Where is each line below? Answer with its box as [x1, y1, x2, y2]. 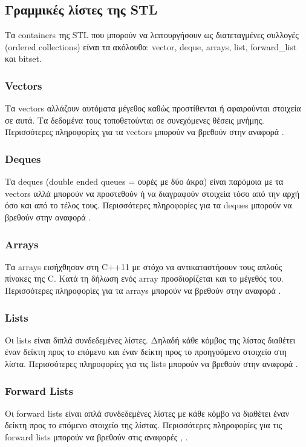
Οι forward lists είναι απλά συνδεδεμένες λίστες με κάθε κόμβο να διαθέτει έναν [5, 406, 289, 419]
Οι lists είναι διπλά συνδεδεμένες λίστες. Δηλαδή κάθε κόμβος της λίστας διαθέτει [5, 333, 296, 346]
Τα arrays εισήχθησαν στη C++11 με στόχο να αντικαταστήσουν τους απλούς [5, 260, 282, 273]
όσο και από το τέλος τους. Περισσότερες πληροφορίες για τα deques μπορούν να [5, 199, 292, 211]
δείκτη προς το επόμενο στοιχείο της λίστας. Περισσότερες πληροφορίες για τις [5, 419, 282, 431]
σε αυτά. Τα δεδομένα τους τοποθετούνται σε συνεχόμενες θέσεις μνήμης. [5, 113, 264, 126]
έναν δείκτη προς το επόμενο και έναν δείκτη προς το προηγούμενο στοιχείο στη [5, 345, 287, 358]
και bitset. [5, 52, 42, 65]
